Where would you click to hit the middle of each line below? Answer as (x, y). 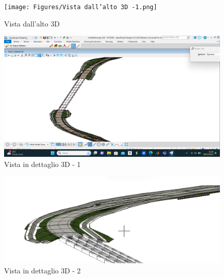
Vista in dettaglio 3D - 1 (43, 164)
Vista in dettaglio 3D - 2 (43, 270)
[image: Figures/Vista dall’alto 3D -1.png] (81, 7)
